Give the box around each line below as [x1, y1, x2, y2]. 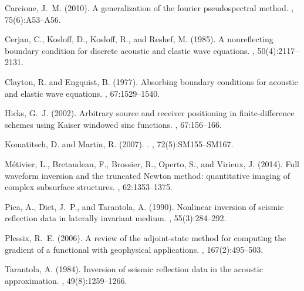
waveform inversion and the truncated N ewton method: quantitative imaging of [5, 169, 290, 181]
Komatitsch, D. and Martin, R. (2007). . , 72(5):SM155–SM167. [5, 138, 234, 150]
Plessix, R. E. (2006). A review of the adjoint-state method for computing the [5, 231, 286, 243]
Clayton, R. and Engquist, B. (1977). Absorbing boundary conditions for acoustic [5, 75, 298, 87]
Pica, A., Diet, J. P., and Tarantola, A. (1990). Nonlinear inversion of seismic [5, 200, 284, 212]
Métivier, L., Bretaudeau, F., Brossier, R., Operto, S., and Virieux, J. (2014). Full [5, 157, 299, 170]
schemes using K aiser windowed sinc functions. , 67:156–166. [5, 118, 222, 130]
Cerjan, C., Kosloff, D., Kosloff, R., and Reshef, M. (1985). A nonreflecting [5, 33, 273, 45]
